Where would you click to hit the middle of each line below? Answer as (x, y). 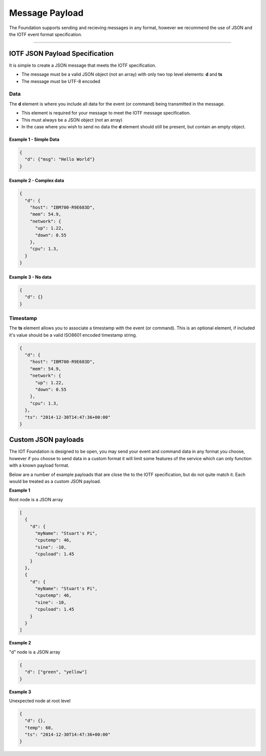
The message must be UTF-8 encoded (61, 81)
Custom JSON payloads (46, 440)
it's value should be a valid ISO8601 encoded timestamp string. (73, 335)
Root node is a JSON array (36, 499)
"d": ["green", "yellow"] (56, 672)
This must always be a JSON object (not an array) (72, 120)
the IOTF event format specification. (46, 34)
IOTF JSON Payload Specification (61, 54)
